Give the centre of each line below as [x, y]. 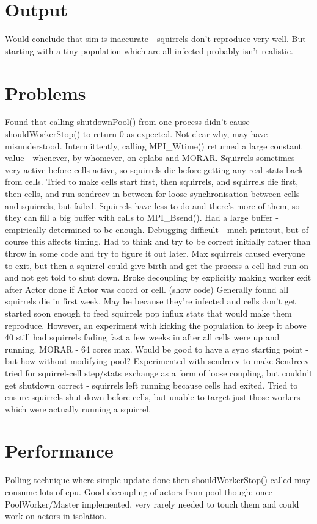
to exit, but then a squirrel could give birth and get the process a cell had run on [157, 265]
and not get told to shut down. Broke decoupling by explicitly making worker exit [158, 277]
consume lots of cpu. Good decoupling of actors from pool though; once [139, 492]
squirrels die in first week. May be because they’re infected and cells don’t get [151, 301]
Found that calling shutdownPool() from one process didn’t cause [127, 122]
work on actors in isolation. [56, 516]
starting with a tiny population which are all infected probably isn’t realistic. [149, 50]
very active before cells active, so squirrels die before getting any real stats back [154, 169]
